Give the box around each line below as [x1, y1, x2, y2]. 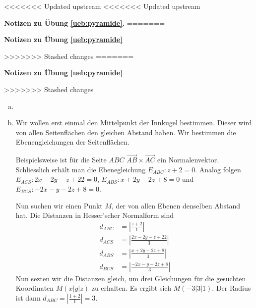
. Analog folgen [195, 164, 241, 174]
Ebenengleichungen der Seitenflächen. [15, 137, 129, 147]
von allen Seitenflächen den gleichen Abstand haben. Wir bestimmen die [15, 127, 236, 137]
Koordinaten [15, 283, 54, 293]
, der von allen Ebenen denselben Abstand [112, 200, 241, 210]
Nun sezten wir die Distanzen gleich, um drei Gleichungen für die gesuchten [15, 273, 246, 283]
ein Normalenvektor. [157, 154, 219, 165]
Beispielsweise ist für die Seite [15, 154, 107, 165]
